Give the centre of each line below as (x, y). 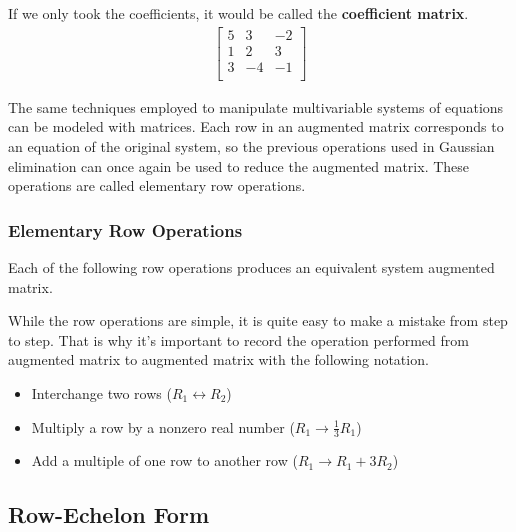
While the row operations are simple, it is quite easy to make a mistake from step (258, 320)
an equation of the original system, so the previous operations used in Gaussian (251, 145)
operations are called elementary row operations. (157, 185)
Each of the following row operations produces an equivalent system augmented (251, 266)
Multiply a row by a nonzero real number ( (163, 426)
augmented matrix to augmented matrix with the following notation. (218, 359)
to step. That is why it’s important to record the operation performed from (238, 339)
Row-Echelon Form (109, 514)
